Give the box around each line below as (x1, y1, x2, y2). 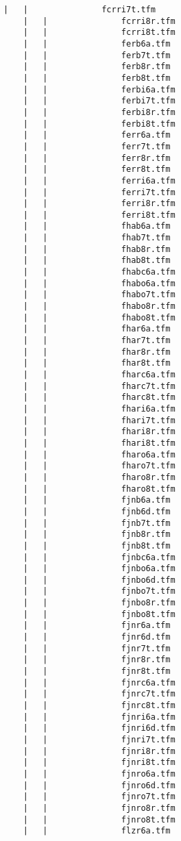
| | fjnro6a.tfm (23, 768, 176, 779)
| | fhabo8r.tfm (23, 301, 176, 312)
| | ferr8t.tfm (23, 164, 171, 175)
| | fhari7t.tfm (23, 415, 176, 425)
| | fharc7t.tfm (23, 381, 176, 391)
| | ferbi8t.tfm (23, 118, 176, 129)
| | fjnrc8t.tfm (23, 701, 176, 711)
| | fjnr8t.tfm (23, 666, 171, 677)
